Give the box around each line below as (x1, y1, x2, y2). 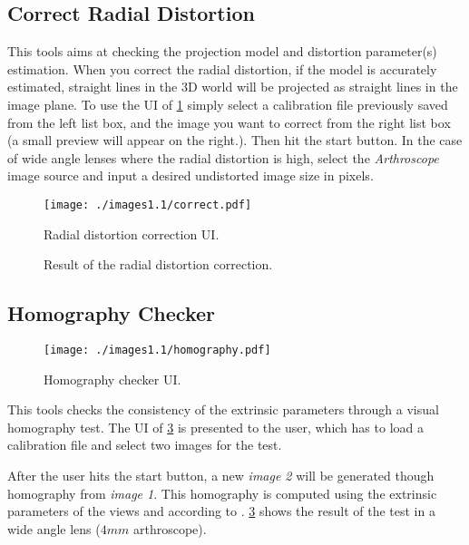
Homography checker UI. (44, 369, 181, 388)
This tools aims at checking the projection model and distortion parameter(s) (7, 42, 437, 61)
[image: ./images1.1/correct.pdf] (44, 198, 252, 211)
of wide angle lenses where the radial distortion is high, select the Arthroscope (7, 148, 439, 167)
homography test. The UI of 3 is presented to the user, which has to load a (7, 417, 424, 436)
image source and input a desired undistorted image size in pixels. (7, 166, 374, 185)
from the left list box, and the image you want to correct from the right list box (7, 112, 451, 131)
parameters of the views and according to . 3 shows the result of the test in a (7, 501, 435, 521)
